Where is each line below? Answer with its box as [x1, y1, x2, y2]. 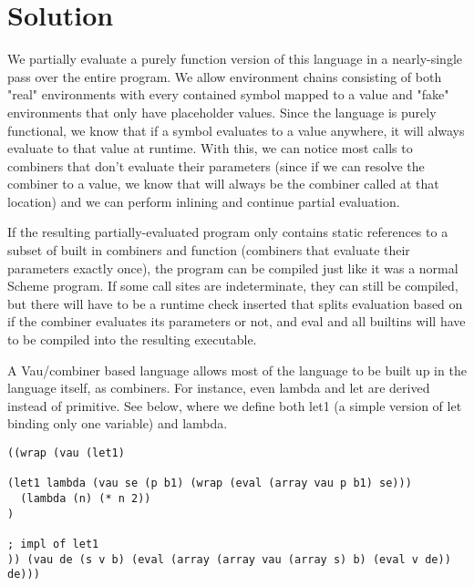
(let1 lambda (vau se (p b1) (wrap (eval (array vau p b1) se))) [7, 477, 412, 490]
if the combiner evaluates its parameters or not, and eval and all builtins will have [7, 312, 466, 331]
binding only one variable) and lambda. [7, 414, 228, 433]
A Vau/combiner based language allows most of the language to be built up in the [7, 360, 467, 379]
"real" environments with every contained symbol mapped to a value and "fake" [7, 85, 449, 104]
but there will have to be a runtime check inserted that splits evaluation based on [7, 293, 463, 313]
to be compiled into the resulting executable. [7, 330, 257, 349]
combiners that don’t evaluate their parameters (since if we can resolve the [7, 156, 425, 175]
